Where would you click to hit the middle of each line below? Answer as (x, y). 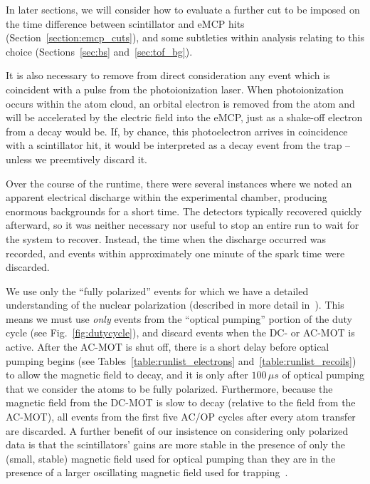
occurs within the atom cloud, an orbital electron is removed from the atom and (180, 103)
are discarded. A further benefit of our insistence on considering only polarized (177, 430)
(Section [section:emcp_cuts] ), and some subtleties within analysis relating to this (185, 37)
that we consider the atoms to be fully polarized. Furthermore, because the (169, 388)
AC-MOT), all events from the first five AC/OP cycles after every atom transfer (181, 417)
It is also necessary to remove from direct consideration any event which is (168, 75)
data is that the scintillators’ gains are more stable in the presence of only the (175, 444)
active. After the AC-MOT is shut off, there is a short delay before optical (168, 347)
